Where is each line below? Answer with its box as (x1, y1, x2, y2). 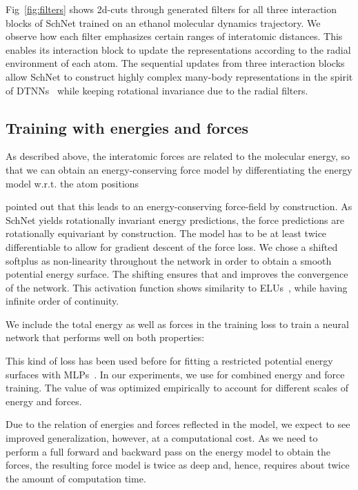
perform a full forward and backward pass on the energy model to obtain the (6, 444, 330, 458)
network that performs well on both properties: (6, 330, 205, 345)
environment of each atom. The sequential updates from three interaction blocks (6, 56, 345, 70)
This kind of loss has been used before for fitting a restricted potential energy (6, 354, 333, 368)
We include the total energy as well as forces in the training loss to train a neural (6, 316, 349, 331)
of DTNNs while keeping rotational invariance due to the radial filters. (6, 83, 308, 97)
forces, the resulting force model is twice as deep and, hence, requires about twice (6, 458, 350, 472)
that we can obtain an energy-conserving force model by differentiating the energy (6, 162, 352, 176)
